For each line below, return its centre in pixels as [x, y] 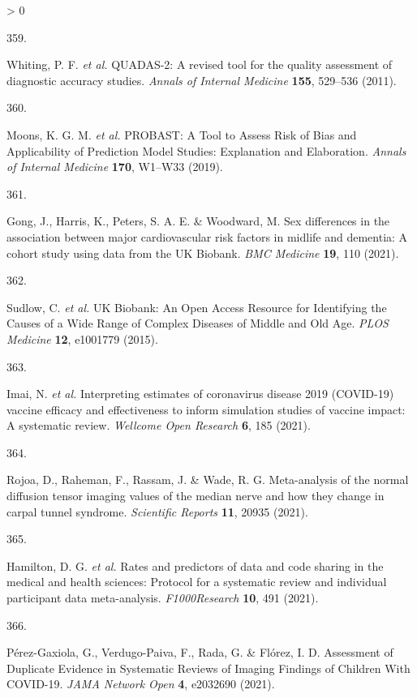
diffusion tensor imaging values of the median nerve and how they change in [196, 496]
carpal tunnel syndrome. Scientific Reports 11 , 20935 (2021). [157, 511]
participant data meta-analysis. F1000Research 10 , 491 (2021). [163, 598]
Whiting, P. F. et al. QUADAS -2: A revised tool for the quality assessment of [200, 64]
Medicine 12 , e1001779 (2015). [82, 338]
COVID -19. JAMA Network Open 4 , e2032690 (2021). [141, 684]
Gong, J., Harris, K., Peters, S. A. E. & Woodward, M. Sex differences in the [198, 221]
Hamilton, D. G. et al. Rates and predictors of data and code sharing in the [195, 565]
